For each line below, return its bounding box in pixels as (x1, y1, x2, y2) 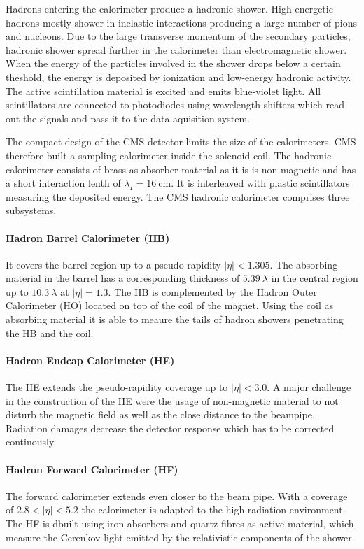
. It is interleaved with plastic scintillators (171, 176, 350, 190)
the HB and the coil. (6, 325, 94, 340)
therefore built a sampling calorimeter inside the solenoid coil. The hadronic (6, 148, 332, 162)
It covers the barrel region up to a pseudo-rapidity (6, 257, 221, 271)
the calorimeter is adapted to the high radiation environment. (81, 502, 346, 517)
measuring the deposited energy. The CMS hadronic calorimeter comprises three (6, 189, 350, 204)
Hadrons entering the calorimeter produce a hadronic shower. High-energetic (6, 1, 333, 15)
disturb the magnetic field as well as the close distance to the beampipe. (6, 407, 315, 422)
